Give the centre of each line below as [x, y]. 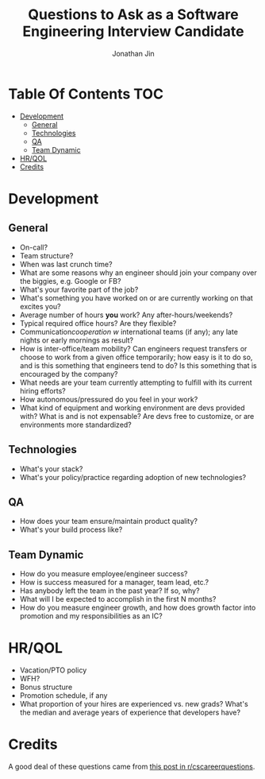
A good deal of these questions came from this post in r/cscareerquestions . [132, 766]
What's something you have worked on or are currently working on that [136, 298]
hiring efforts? [42, 390]
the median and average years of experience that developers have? [130, 712]
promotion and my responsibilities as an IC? [91, 616]
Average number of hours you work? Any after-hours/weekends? [126, 315]
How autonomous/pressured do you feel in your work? [109, 399]
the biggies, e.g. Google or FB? [70, 281]
